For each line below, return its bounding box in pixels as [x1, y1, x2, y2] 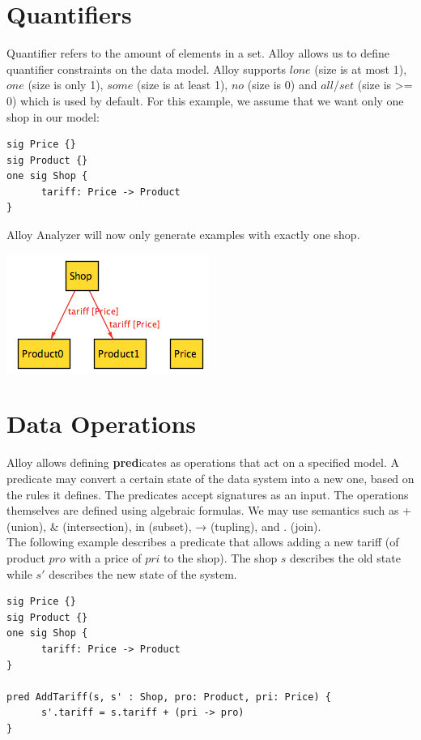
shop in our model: [6, 108, 100, 125]
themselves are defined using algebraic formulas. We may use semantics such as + [6, 502, 412, 519]
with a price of [69, 549, 142, 566]
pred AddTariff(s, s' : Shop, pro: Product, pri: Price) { [6, 691, 331, 703]
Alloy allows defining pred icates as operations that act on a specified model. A [6, 454, 399, 471]
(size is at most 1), [314, 60, 407, 77]
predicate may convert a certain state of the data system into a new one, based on [6, 469, 415, 486]
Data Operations [6, 407, 197, 440]
